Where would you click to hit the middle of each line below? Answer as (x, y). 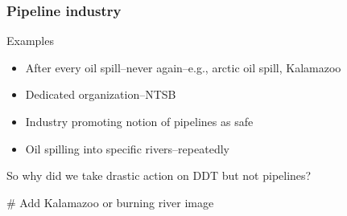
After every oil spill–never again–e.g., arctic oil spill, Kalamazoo (183, 67)
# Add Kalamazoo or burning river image (110, 202)
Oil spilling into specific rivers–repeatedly (127, 148)
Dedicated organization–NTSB (101, 94)
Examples (30, 41)
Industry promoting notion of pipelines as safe (139, 121)
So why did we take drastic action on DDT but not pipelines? (159, 175)
